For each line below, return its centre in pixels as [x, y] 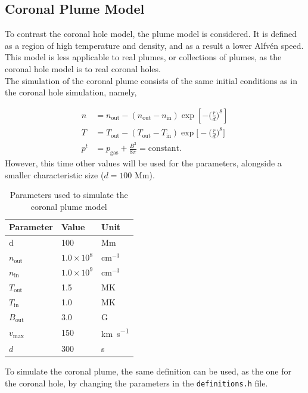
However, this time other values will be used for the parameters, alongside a [143, 163]
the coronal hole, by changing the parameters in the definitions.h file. [136, 383]
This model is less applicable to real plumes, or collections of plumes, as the [143, 57]
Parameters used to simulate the [69, 195]
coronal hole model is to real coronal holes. [83, 68]
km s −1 [115, 332]
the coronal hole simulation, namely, [71, 92]
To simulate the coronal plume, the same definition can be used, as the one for [148, 371]
